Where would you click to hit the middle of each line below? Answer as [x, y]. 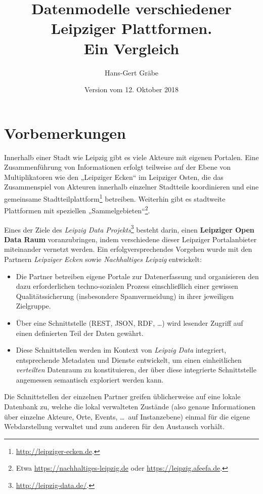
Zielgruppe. [33, 306]
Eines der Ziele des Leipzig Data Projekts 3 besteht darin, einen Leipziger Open [129, 229]
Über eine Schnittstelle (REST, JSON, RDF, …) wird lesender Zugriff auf [129, 322]
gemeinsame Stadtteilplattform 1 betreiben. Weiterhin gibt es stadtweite [115, 198]
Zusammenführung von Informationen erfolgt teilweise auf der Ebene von [118, 167]
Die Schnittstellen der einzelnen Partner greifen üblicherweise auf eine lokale [122, 396]
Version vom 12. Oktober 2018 [131, 89]
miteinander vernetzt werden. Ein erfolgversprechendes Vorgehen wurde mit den [128, 249]
